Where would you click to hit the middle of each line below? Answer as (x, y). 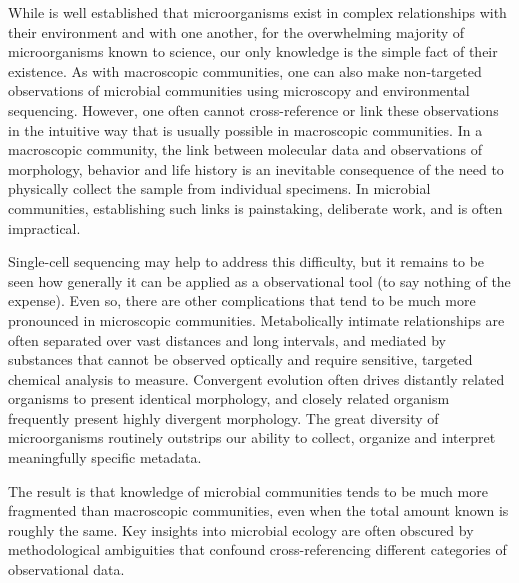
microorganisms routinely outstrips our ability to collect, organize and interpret (252, 437)
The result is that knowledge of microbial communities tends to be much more (248, 490)
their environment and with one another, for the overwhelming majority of (236, 31)
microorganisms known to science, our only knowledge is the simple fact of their (253, 51)
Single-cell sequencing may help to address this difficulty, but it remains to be (246, 261)
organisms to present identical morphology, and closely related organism (229, 398)
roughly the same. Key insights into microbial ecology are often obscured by (241, 529)
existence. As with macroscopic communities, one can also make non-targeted (245, 70)
